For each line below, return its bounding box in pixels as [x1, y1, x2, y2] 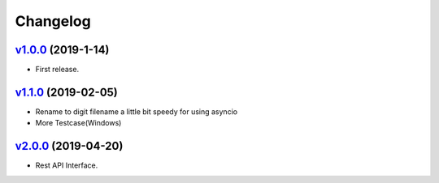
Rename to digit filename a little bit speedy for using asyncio [35, 106, 238, 117]
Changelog [15, 12, 91, 30]
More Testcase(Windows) [35, 118, 122, 128]
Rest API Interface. [35, 160, 98, 170]
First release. [35, 65, 80, 74]
